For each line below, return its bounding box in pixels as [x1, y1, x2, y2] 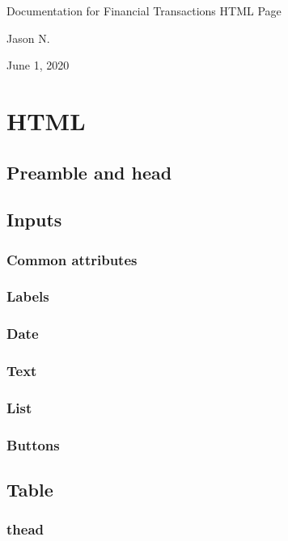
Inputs [6, 207, 62, 232]
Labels [6, 286, 49, 306]
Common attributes [6, 249, 138, 269]
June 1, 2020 [6, 57, 70, 74]
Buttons [6, 434, 60, 454]
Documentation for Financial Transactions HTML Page [6, 2, 282, 19]
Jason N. [6, 29, 50, 46]
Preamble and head [6, 159, 172, 184]
